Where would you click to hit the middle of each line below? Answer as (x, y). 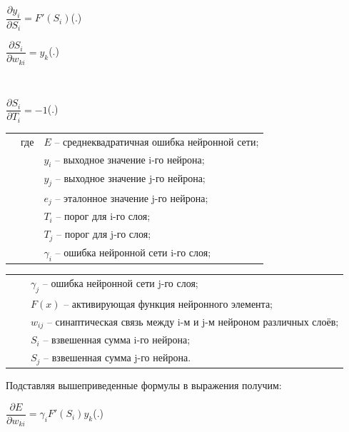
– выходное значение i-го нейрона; (130, 159)
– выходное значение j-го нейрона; (130, 177)
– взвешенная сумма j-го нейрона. (117, 357)
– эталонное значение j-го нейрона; (132, 197)
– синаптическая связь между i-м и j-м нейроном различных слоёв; (193, 321)
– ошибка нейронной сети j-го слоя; (120, 282)
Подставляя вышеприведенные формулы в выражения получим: (144, 385)
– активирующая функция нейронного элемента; (168, 303)
